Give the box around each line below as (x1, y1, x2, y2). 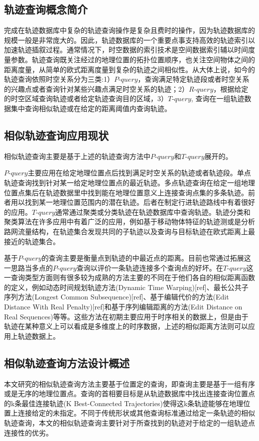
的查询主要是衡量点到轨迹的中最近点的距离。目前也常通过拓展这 (41, 253, 251, 263)
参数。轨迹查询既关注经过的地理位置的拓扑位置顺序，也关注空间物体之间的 (10, 54, 255, 64)
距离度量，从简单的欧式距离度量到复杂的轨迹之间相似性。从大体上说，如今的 (4, 64, 255, 74)
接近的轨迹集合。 (4, 236, 60, 246)
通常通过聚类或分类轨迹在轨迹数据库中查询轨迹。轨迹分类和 (55, 206, 251, 217)
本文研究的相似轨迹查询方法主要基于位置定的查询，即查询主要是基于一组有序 (4, 378, 255, 389)
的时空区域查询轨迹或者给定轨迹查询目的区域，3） (4, 93, 168, 104)
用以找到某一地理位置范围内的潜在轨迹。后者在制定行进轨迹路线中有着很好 (10, 197, 255, 207)
